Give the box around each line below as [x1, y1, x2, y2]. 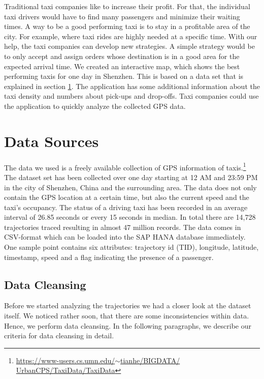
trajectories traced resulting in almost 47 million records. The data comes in [4, 221, 241, 232]
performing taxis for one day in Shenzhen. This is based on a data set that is [4, 71, 244, 81]
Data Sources [4, 130, 99, 151]
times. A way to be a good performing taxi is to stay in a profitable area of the [4, 21, 250, 32]
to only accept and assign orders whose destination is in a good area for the [4, 50, 240, 61]
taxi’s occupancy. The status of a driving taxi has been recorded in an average [4, 201, 248, 212]
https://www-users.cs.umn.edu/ [16, 355, 115, 365]
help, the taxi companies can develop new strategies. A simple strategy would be [4, 41, 255, 51]
